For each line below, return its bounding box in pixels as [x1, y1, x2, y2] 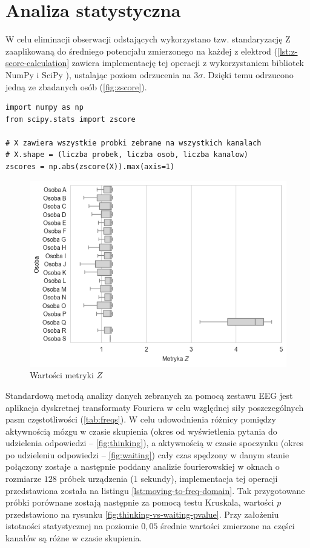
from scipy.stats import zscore [5, 115, 136, 124]
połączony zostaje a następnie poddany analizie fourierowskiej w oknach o [5, 460, 280, 473]
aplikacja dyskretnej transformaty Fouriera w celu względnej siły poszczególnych [5, 401, 304, 413]
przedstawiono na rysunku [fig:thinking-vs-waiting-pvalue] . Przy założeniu [5, 507, 279, 520]
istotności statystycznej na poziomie [5, 520, 139, 532]
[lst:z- [277, 44, 298, 57]
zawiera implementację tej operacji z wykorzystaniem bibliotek [71, 56, 305, 69]
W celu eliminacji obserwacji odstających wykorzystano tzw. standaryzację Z [5, 33, 291, 45]
